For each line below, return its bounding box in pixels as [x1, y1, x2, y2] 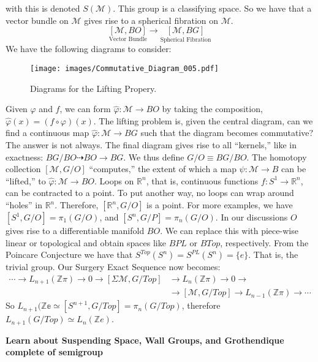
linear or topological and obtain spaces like [6, 236, 166, 249]
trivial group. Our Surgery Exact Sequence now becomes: [6, 260, 221, 273]
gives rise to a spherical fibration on [84, 13, 219, 26]
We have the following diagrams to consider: [6, 42, 172, 55]
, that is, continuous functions [146, 174, 259, 187]
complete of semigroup [6, 345, 103, 358]
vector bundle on [6, 13, 69, 26]
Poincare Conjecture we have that [6, 248, 133, 261]
